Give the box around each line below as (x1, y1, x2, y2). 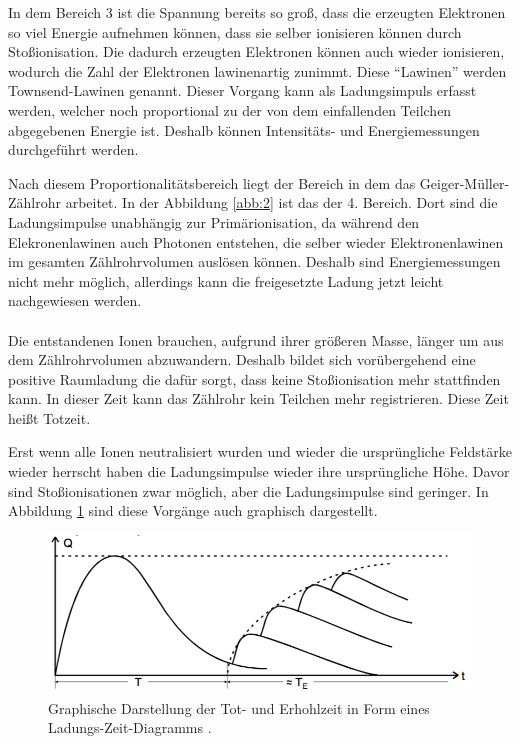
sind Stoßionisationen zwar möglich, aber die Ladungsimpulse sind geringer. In (8, 480, 489, 501)
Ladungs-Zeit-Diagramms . (48, 717, 212, 738)
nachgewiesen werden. (8, 290, 142, 311)
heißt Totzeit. (8, 407, 91, 428)
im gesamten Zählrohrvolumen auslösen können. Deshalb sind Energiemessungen (8, 251, 501, 272)
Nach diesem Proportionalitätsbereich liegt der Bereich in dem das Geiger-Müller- (8, 172, 510, 193)
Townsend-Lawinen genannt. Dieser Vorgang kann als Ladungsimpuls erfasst (8, 80, 477, 101)
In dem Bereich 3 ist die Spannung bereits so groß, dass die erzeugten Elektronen (8, 2, 506, 22)
